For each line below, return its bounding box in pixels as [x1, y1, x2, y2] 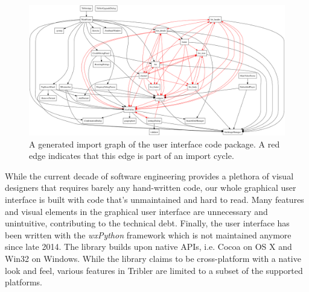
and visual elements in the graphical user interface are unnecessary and [5, 205, 268, 217]
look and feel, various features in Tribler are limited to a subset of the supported [5, 264, 303, 276]
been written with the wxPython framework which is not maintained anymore [5, 228, 291, 241]
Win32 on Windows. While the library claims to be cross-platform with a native [5, 252, 301, 264]
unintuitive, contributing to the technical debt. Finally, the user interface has [5, 217, 290, 229]
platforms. [5, 276, 42, 288]
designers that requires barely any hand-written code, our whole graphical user [5, 181, 296, 194]
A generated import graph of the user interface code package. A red [29, 137, 280, 150]
